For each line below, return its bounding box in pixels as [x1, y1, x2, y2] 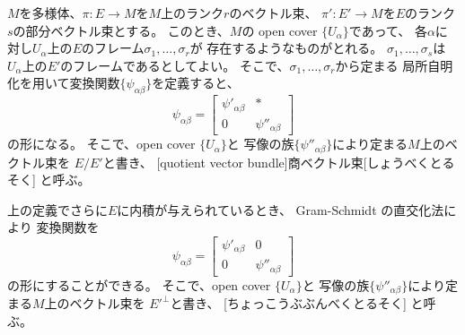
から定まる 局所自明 [335, 56, 453, 74]
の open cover [241, 21, 318, 39]
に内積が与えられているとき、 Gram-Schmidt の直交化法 [117, 200, 444, 219]
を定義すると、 [152, 73, 240, 92]
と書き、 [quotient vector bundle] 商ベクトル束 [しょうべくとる [102, 152, 455, 171]
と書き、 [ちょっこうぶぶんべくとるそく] [170, 294, 407, 313]
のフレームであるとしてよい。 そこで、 [60, 56, 290, 74]
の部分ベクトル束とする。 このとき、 [13, 21, 230, 39]
